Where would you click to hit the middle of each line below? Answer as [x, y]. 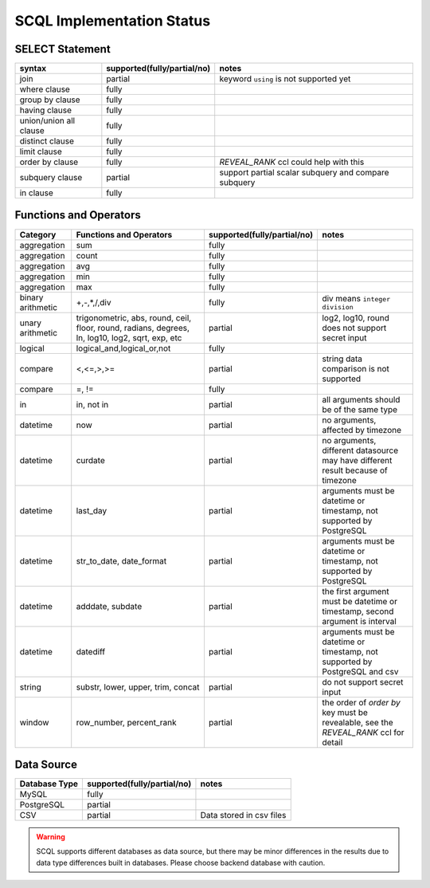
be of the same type [360, 409]
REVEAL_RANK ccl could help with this [292, 162]
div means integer [356, 299]
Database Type [49, 784]
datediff [91, 651]
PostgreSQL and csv [360, 671]
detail [332, 742]
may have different [357, 460]
